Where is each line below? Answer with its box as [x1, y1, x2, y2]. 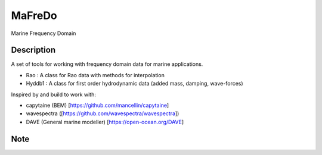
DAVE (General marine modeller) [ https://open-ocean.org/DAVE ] [26, 118, 184, 125]
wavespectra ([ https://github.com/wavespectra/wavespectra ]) [26, 110, 179, 117]
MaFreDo [11, 9, 58, 22]
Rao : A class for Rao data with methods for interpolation [26, 71, 165, 78]
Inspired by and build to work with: [11, 91, 97, 98]
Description [11, 45, 56, 55]
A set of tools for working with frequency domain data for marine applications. [11, 61, 203, 68]
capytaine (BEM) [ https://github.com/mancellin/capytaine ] [26, 102, 169, 109]
